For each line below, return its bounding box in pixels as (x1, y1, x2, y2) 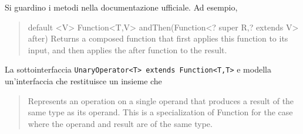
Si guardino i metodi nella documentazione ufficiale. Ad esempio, (5, 1, 238, 13)
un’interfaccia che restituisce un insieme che (5, 75, 162, 87)
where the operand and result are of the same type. (28, 117, 213, 129)
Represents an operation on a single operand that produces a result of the (28, 94, 294, 106)
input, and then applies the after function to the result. (28, 43, 227, 56)
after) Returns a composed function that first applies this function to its (28, 32, 288, 44)
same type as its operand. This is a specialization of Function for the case (28, 106, 293, 118)
